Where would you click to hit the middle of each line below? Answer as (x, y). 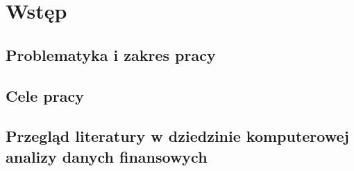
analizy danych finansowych (107, 156)
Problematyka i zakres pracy (111, 54)
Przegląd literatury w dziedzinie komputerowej (177, 136)
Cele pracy (45, 95)
